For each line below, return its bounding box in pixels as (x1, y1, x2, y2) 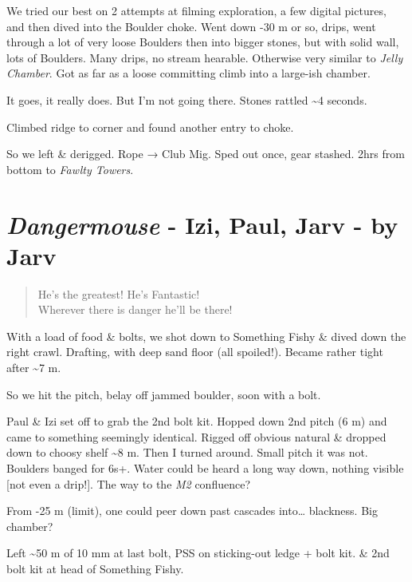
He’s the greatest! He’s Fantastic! (37, 285, 200, 302)
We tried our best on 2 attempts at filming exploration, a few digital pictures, (6, 2, 386, 18)
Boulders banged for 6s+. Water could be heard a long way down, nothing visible (6, 460, 404, 476)
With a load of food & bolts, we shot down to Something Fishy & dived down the (6, 327, 406, 344)
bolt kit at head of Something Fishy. (6, 560, 184, 576)
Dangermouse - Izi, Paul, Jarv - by (6, 208, 398, 241)
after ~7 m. (6, 359, 61, 376)
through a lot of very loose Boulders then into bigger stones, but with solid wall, (6, 34, 399, 50)
